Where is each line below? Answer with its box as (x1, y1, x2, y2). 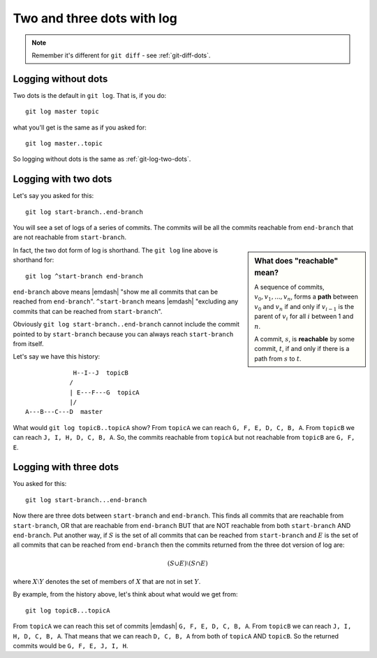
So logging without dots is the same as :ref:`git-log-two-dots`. (13, 155, 191, 164)
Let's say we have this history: (13, 352, 101, 361)
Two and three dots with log (13, 10, 178, 26)
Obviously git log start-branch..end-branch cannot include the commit (13, 320, 240, 329)
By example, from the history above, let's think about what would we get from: (13, 590, 238, 599)
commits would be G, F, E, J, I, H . (13, 641, 128, 650)
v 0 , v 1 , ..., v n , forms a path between (254, 292, 359, 303)
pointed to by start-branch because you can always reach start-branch (13, 329, 234, 338)
